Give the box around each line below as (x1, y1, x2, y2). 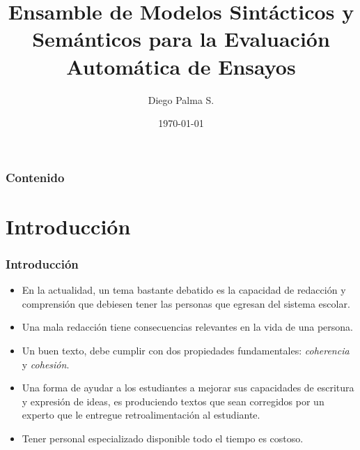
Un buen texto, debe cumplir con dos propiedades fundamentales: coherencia (22, 343, 350, 357)
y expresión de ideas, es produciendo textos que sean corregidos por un (22, 393, 324, 408)
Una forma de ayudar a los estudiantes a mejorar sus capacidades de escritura (22, 380, 354, 395)
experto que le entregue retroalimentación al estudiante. (22, 407, 260, 422)
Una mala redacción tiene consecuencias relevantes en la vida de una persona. (22, 320, 354, 334)
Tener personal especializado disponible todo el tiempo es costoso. (22, 430, 304, 445)
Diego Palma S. (148, 92, 214, 107)
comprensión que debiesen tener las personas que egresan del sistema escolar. (22, 296, 350, 310)
